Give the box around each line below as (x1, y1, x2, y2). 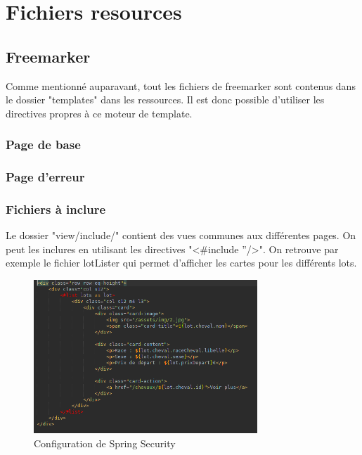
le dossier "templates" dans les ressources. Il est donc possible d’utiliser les (6, 92, 325, 107)
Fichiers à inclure (6, 200, 106, 217)
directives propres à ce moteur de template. (6, 105, 193, 120)
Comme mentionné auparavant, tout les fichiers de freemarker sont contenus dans (6, 78, 356, 93)
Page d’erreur (6, 168, 85, 186)
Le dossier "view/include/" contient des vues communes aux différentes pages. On (6, 228, 356, 243)
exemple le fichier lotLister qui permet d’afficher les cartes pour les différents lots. (6, 255, 357, 270)
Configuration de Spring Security (34, 435, 176, 450)
